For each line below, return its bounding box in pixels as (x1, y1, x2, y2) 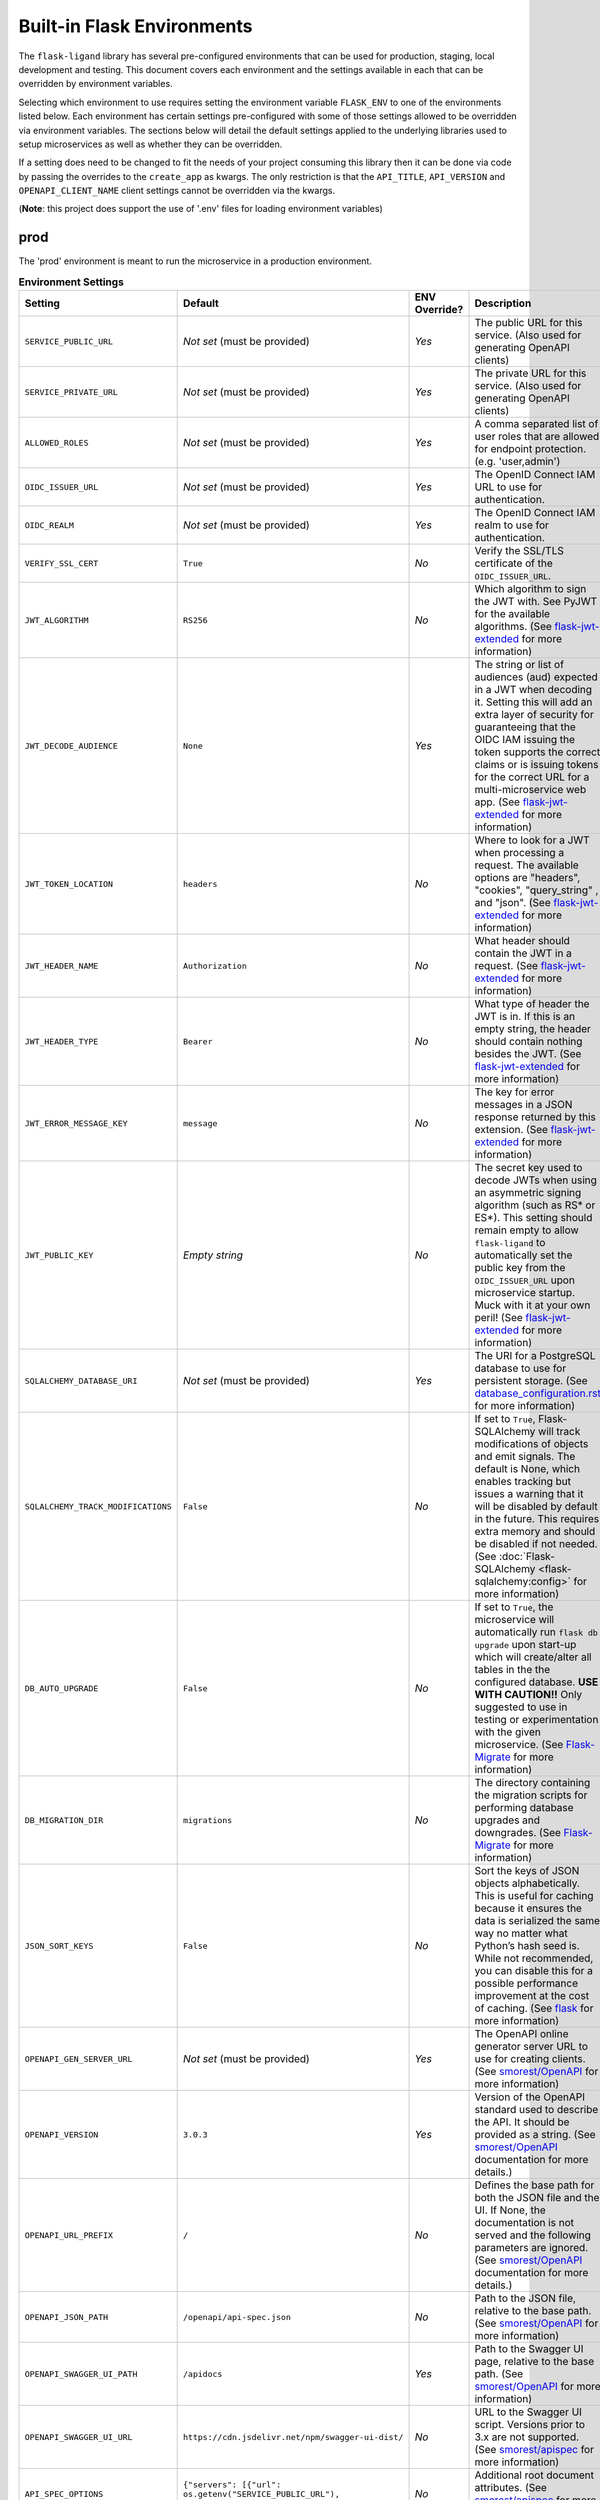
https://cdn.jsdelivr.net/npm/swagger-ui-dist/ (183, 2431, 404, 2442)
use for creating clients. (474, 2052, 586, 2066)
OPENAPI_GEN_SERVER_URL (24, 2053, 133, 2064)
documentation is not (474, 2216, 575, 2230)
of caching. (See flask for (474, 2001, 594, 2015)
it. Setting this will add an (474, 695, 593, 709)
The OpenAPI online (474, 2027, 569, 2041)
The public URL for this (474, 316, 583, 330)
